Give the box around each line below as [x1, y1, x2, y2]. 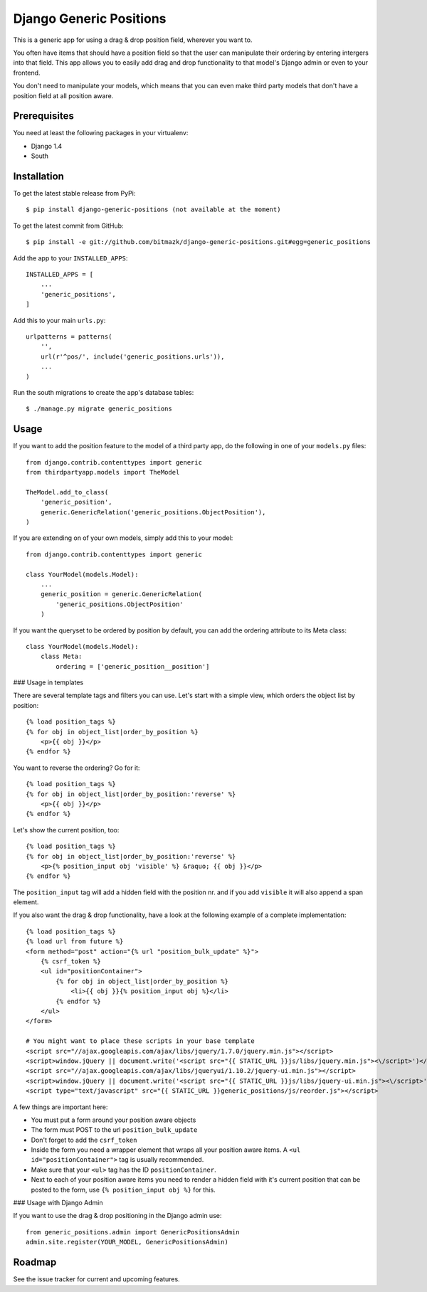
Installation [13, 171, 64, 182]
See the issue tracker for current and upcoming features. [13, 1275, 181, 1283]
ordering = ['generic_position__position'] [56, 662, 210, 670]
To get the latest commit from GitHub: [13, 221, 124, 230]
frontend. [13, 68, 41, 77]
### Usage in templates [13, 678, 84, 687]
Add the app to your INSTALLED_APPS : [13, 253, 128, 263]
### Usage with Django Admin [13, 1199, 103, 1207]
